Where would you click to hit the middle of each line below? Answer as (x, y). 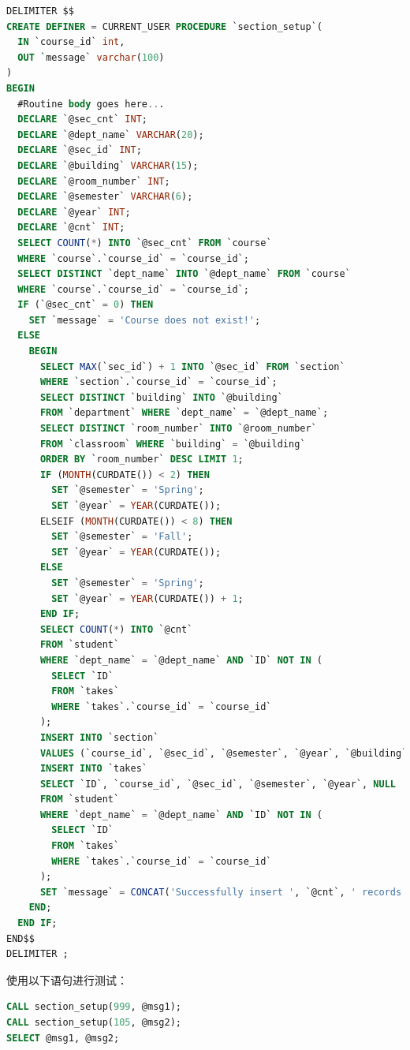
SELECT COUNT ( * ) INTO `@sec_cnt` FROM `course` (145, 243)
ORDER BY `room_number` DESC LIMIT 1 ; (142, 460)
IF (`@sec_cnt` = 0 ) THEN (86, 305)
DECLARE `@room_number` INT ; (94, 181)
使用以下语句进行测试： (67, 979)
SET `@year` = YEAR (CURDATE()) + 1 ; (147, 598)
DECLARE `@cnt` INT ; (71, 228)
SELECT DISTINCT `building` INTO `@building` (161, 397)
